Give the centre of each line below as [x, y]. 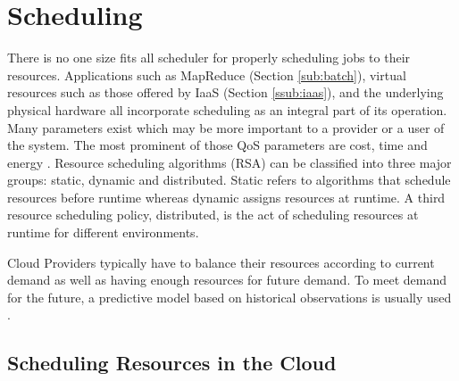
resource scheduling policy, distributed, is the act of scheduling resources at [213, 215]
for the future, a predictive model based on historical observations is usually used [229, 297]
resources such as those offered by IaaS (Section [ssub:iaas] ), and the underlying [225, 92]
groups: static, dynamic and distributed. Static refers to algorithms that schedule [229, 180]
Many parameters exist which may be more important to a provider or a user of [226, 127]
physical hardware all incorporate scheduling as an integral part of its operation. [227, 109]
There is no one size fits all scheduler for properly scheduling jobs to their [209, 58]
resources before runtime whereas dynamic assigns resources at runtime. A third [226, 197]
